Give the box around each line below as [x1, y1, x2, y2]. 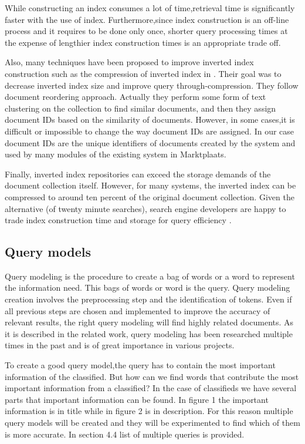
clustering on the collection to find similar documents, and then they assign [5, 102, 276, 114]
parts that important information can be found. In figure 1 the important [5, 393, 269, 405]
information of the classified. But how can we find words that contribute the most [5, 370, 299, 382]
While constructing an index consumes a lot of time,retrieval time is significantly [5, 2, 295, 14]
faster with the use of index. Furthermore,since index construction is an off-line [5, 13, 289, 25]
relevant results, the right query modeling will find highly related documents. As [5, 316, 294, 328]
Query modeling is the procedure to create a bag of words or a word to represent [5, 270, 295, 282]
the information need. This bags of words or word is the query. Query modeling [5, 281, 290, 294]
